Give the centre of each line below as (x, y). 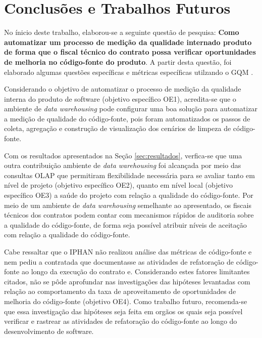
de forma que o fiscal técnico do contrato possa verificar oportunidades (130, 52)
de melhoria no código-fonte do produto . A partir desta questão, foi (118, 61)
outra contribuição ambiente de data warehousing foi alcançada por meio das (123, 165)
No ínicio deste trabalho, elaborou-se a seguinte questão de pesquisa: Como (122, 32)
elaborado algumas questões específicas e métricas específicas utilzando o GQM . (129, 72)
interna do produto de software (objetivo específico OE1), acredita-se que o (120, 98)
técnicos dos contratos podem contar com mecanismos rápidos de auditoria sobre (129, 215)
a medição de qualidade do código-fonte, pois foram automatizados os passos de (127, 118)
